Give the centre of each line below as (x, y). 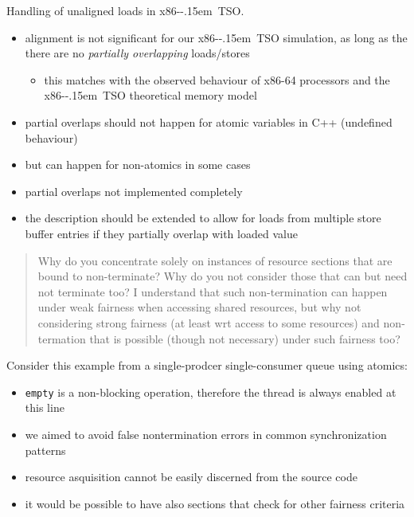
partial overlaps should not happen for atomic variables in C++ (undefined (209, 121)
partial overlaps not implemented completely (134, 191)
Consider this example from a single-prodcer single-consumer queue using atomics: (207, 365)
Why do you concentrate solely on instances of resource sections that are (215, 260)
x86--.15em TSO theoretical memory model (150, 95)
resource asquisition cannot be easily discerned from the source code (191, 477)
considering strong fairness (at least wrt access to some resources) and (209, 322)
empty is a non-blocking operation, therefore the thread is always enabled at (211, 392)
